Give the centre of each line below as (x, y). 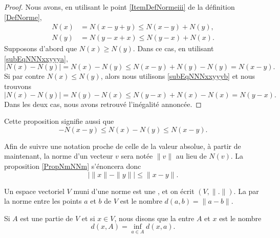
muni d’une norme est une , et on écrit (134, 191)
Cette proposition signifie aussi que (59, 121)
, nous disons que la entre (154, 218)
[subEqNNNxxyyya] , (36, 58)
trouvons (18, 86)
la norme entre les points (43, 201)
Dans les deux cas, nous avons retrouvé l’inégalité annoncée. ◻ (103, 104)
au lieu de (191, 156)
